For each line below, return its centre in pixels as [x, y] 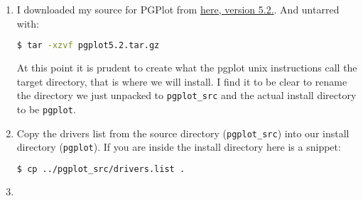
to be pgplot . [46, 109]
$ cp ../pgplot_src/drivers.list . [101, 169]
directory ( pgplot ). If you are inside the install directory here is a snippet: [179, 147]
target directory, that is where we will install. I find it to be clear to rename [182, 81]
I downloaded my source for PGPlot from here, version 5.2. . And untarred [178, 9]
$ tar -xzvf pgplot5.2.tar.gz [88, 46]
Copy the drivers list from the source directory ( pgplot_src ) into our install [183, 133]
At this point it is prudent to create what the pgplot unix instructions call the [187, 68]
